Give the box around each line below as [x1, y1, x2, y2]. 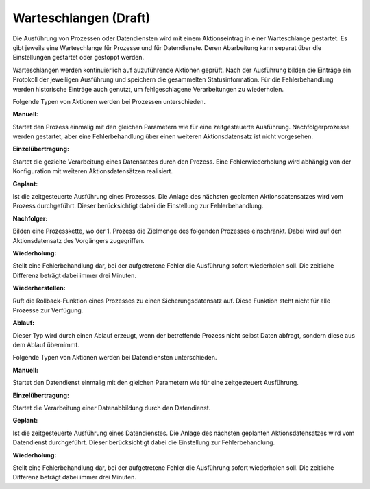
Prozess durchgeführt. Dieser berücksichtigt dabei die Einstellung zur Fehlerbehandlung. [12, 202, 264, 210]
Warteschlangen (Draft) [12, 10, 151, 25]
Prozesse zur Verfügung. [12, 305, 84, 314]
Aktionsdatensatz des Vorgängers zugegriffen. [12, 236, 145, 244]
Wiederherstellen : [12, 284, 66, 292]
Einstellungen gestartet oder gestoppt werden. [12, 53, 145, 62]
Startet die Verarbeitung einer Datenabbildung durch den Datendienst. [12, 404, 211, 412]
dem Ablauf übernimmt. [12, 341, 80, 349]
